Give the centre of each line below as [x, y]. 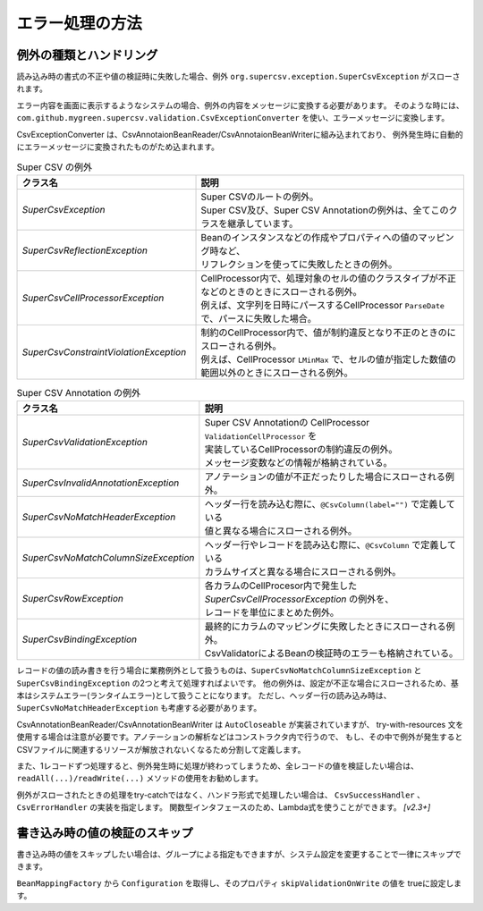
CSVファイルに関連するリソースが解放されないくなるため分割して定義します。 [161, 749]
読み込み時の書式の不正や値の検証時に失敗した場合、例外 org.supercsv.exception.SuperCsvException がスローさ [238, 77]
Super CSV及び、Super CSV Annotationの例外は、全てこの [325, 210]
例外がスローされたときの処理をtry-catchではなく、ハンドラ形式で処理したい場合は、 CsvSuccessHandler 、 [220, 795]
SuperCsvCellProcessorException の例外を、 [299, 599]
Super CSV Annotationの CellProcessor [287, 423]
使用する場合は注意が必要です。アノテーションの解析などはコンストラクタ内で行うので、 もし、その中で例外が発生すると [240, 737]
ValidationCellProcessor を [261, 436]
